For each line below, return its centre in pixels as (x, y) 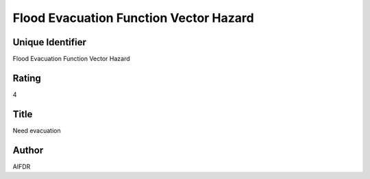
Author (28, 150)
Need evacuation (37, 130)
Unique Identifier (50, 42)
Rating (27, 78)
